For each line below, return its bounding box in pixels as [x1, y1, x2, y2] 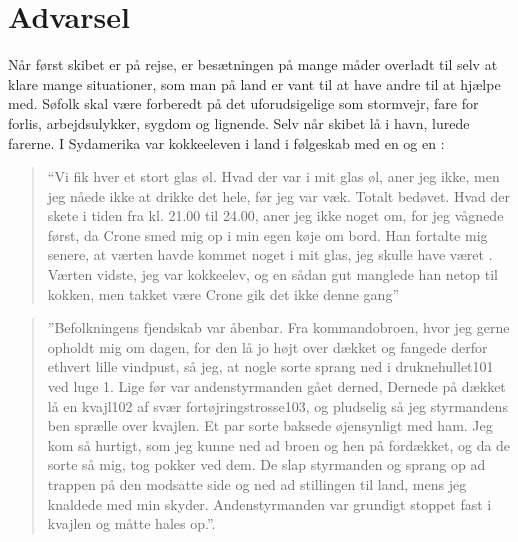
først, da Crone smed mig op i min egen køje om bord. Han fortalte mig [47, 224, 488, 245]
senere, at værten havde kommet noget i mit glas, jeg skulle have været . [47, 244, 493, 265]
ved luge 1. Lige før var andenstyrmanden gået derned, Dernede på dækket [47, 376, 506, 397]
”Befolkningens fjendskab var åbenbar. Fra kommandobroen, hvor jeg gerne [47, 317, 510, 338]
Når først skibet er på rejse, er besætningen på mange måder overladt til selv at [8, 54, 498, 75]
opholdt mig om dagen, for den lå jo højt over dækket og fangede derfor [47, 336, 488, 357]
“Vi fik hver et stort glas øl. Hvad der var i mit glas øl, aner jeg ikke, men [47, 166, 500, 187]
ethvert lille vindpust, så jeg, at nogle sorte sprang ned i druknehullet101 [47, 356, 494, 377]
